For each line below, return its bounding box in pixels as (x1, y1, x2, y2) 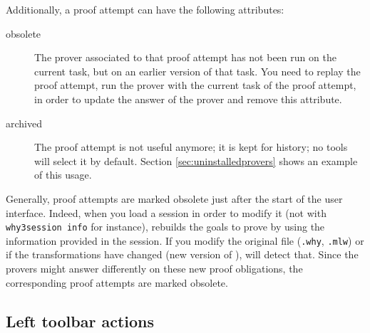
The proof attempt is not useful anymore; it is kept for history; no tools (34, 139, 348, 154)
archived (6, 115, 42, 130)
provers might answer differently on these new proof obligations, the (6, 261, 303, 276)
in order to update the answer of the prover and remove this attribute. (34, 91, 342, 106)
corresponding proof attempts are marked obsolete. (6, 275, 228, 290)
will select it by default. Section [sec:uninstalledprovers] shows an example (34, 153, 358, 168)
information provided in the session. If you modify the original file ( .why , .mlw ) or (6, 233, 364, 248)
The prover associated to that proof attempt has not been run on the (34, 50, 336, 65)
